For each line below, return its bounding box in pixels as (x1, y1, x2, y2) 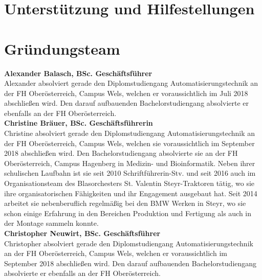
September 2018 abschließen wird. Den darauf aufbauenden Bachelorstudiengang (4, 258, 257, 268)
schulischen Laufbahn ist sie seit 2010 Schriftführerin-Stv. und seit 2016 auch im (4, 168, 256, 178)
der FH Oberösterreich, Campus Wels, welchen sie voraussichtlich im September (4, 137, 255, 148)
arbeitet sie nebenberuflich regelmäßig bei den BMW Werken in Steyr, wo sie (4, 198, 246, 208)
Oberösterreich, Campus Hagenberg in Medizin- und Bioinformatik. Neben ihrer (4, 157, 255, 168)
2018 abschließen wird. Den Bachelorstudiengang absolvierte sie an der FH (4, 148, 238, 158)
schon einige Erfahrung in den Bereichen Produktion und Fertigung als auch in (4, 207, 252, 218)
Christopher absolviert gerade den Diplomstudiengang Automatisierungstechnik (4, 238, 253, 248)
